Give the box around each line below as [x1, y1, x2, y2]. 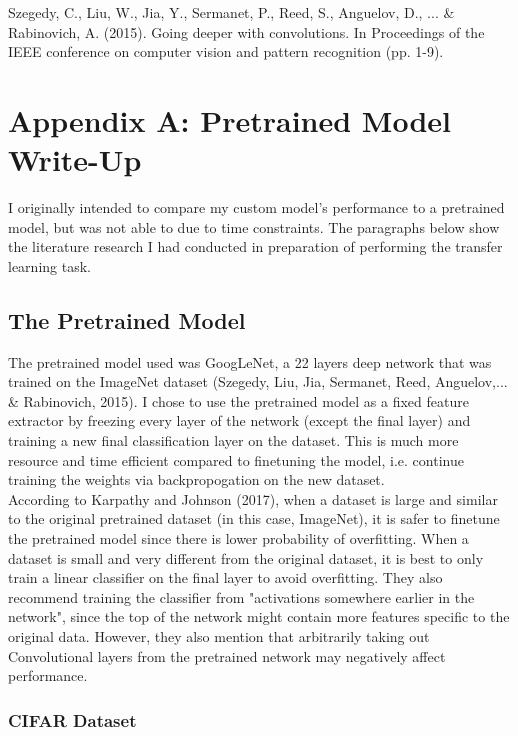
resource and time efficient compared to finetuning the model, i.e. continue [8, 449, 464, 470]
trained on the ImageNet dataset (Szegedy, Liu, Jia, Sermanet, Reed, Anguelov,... [8, 371, 508, 392]
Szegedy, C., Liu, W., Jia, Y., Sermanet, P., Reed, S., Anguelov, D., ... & [8, 2, 455, 22]
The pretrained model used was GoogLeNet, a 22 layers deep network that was [8, 351, 492, 372]
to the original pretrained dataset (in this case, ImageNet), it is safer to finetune [8, 508, 500, 529]
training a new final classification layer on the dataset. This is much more [8, 430, 459, 451]
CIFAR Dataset [8, 707, 137, 732]
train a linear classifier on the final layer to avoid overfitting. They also [8, 567, 443, 588]
